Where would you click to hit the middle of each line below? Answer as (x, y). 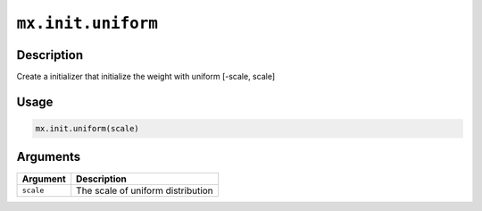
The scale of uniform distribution (145, 190)
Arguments (49, 157)
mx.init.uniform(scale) (87, 129)
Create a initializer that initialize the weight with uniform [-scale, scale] (146, 77)
